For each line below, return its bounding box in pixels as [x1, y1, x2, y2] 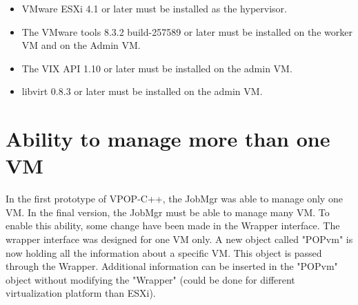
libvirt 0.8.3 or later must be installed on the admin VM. [21, 84, 263, 98]
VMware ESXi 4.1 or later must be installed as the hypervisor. [21, 1, 287, 15]
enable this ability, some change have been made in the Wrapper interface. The [6, 218, 340, 233]
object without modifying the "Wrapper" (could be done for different [6, 272, 295, 286]
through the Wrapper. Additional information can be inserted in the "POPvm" [6, 259, 338, 273]
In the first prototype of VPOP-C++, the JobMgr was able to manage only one [6, 191, 343, 206]
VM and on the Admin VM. [21, 38, 141, 52]
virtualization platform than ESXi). [6, 286, 156, 300]
